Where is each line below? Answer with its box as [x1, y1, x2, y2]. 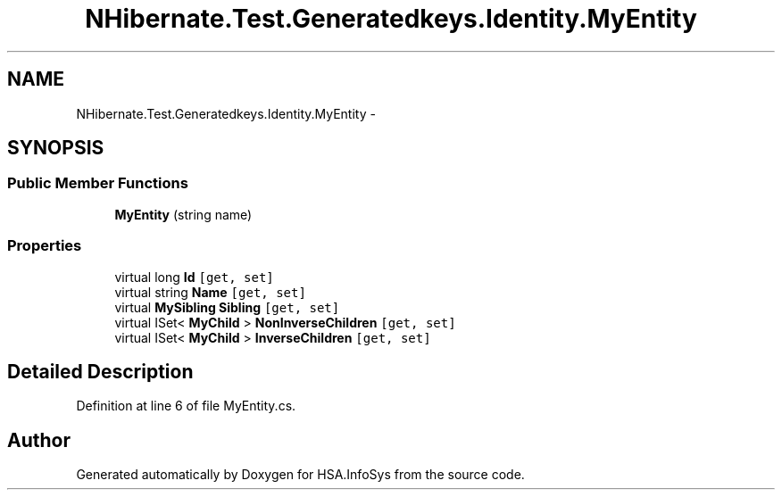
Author [7, 428, 71, 451]
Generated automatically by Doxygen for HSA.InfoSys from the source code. [76, 467, 525, 483]
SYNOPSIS [7, 137, 104, 160]
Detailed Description [7, 360, 194, 383]
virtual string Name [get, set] [114, 284, 306, 300]
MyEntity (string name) [114, 206, 253, 222]
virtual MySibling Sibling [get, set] [114, 299, 340, 315]
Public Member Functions [7, 174, 188, 193]
